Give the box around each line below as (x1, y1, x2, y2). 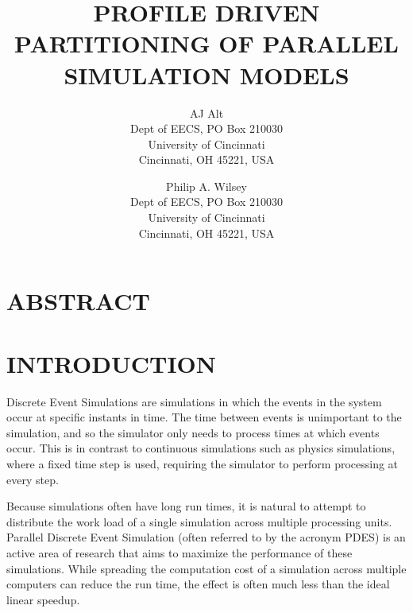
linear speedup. (6, 591, 80, 607)
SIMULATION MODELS (64, 58, 349, 91)
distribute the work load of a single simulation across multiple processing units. (6, 513, 392, 530)
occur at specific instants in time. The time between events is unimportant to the (6, 409, 402, 425)
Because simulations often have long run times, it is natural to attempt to (6, 498, 366, 514)
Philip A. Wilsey (166, 177, 247, 194)
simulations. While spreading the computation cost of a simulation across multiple (6, 560, 407, 576)
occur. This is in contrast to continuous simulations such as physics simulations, (6, 440, 396, 456)
